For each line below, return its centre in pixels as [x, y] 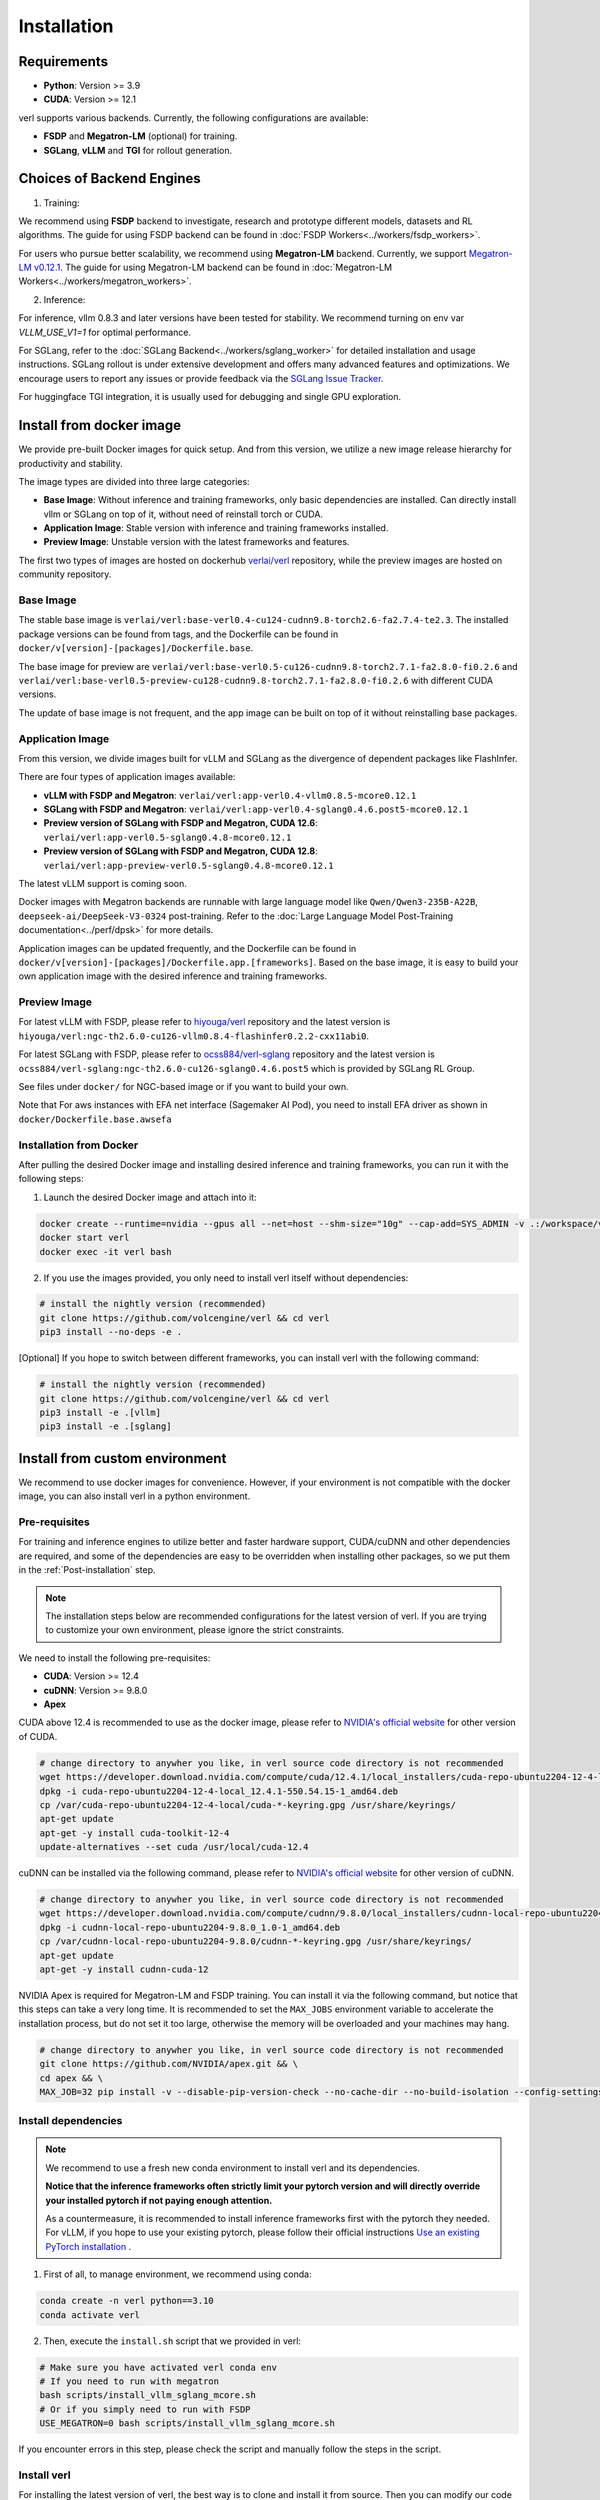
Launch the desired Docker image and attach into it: [150, 1197]
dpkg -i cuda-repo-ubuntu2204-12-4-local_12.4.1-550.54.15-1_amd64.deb [219, 1791]
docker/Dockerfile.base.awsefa [95, 1119]
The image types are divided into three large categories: [134, 481]
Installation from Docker [78, 1145]
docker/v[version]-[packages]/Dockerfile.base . [136, 648]
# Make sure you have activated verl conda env [158, 2367]
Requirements [63, 61]
